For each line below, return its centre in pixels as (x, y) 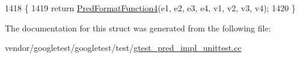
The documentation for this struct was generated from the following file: (138, 28)
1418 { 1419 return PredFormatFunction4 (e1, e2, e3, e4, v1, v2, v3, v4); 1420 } (150, 8)
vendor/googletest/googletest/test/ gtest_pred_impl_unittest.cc (123, 48)
